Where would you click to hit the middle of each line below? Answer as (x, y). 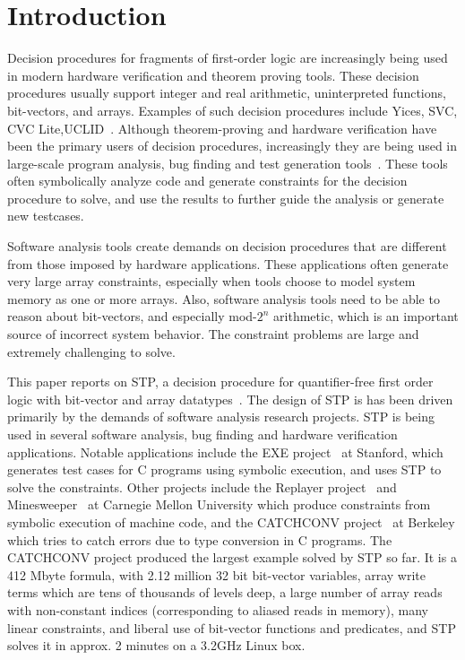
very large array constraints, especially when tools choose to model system (211, 281)
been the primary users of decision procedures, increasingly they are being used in (232, 146)
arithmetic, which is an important (366, 316)
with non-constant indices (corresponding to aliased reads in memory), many (218, 609)
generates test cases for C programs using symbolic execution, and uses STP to (224, 469)
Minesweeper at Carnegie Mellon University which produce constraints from (219, 504)
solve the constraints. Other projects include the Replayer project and (202, 486)
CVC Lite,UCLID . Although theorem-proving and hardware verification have (222, 128)
